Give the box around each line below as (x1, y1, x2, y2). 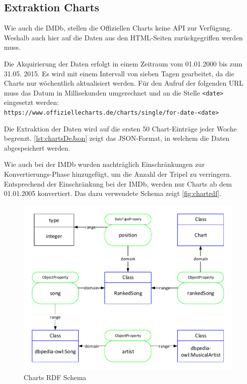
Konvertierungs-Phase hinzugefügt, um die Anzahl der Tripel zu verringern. (4, 169, 232, 179)
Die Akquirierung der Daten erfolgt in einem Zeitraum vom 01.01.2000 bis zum (4, 58, 243, 68)
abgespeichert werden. (4, 142, 70, 153)
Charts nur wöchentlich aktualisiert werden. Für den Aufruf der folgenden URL (4, 78, 244, 88)
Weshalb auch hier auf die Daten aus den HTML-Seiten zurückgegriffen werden (4, 32, 243, 42)
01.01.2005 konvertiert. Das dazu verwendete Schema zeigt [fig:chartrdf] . (4, 188, 221, 198)
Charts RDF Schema (24, 372, 87, 382)
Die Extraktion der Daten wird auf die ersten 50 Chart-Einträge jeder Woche (4, 123, 237, 133)
